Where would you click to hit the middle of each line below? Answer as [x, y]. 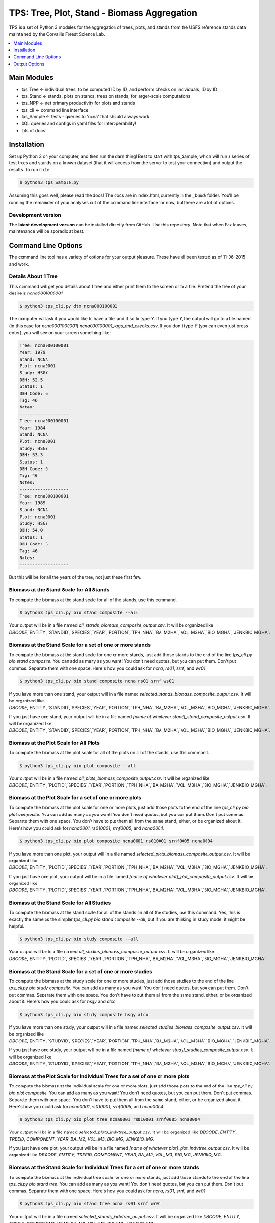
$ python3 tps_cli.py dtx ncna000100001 [68, 306]
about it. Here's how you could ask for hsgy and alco [62, 1002]
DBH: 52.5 [31, 380]
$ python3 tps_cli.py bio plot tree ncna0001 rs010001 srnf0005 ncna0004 [110, 1120]
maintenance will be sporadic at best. [47, 231]
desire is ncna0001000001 [36, 293]
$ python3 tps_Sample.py [49, 183]
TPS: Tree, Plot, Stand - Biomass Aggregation [103, 13]
